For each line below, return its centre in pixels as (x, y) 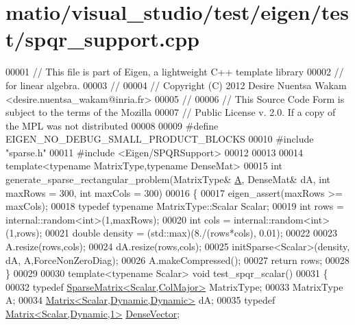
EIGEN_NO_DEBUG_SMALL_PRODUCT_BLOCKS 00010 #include (160, 139)
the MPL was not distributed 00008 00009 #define (112, 125)
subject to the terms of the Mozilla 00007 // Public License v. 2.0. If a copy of (171, 112)
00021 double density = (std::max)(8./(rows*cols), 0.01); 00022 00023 (191, 233)
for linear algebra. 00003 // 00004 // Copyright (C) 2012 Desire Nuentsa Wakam (176, 85)
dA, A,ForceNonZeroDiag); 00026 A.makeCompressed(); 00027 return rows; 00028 (177, 260)
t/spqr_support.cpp (102, 39)
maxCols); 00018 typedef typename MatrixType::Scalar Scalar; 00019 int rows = (175, 206)
